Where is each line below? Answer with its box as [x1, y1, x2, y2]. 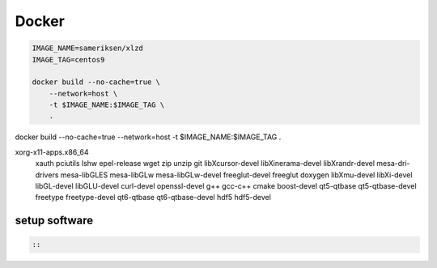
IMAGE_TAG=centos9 [32, 55, 105, 64]
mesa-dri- [376, 159, 410, 168]
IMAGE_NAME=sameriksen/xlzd [32, 44, 143, 53]
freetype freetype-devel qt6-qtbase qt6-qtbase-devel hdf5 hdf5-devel [35, 193, 271, 202]
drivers [35, 170, 59, 180]
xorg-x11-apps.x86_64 [15, 147, 89, 157]
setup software [15, 214, 94, 228]
